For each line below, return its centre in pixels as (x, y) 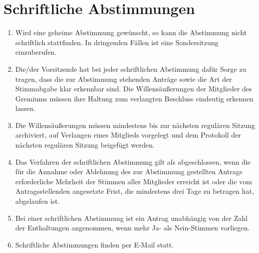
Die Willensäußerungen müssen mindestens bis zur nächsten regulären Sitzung (135, 125)
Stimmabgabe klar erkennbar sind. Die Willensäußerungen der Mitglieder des (134, 89)
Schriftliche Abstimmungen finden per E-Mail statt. (94, 244)
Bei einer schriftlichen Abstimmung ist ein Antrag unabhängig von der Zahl (132, 218)
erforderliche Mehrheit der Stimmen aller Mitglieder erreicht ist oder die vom (134, 181)
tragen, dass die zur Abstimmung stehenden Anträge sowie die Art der (124, 79)
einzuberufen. (36, 52)
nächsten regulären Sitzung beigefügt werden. (85, 145)
